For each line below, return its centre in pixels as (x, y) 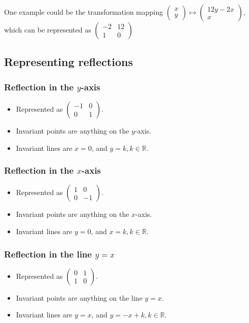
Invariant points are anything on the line (79, 297)
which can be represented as (48, 29)
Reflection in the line (48, 254)
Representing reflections (68, 62)
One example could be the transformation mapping (84, 12)
